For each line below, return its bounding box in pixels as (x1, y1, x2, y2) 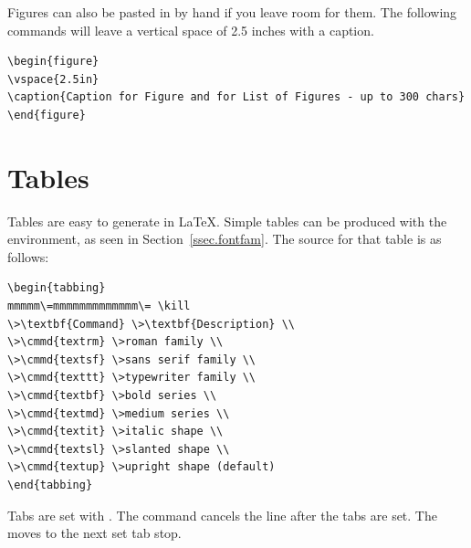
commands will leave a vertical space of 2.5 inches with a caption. (7, 20, 374, 39)
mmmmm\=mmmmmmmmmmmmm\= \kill (7, 300, 191, 313)
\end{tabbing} (7, 479, 93, 491)
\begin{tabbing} (7, 281, 106, 295)
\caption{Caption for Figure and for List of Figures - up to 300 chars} (7, 90, 466, 104)
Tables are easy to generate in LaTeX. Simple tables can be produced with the (7, 211, 447, 230)
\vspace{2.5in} (7, 72, 99, 86)
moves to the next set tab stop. (7, 523, 182, 543)
